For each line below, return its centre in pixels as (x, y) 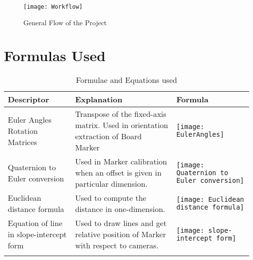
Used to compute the (111, 198)
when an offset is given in (118, 173)
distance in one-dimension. (120, 209)
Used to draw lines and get (121, 223)
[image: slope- (204, 230)
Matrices (23, 142)
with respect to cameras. (117, 245)
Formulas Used (55, 56)
